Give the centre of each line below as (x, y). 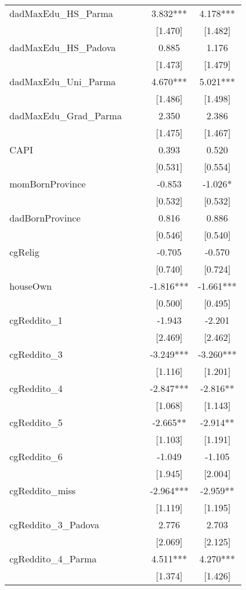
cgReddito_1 (36, 320)
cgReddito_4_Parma (53, 559)
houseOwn (31, 286)
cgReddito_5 (36, 422)
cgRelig (24, 252)
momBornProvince (48, 184)
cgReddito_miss (43, 490)
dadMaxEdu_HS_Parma (61, 13)
